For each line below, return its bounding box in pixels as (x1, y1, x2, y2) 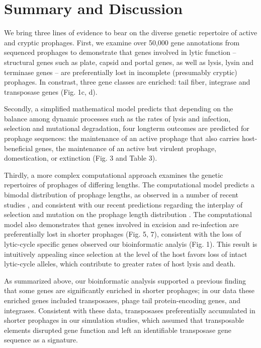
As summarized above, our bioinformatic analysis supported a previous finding (4, 275, 246, 286)
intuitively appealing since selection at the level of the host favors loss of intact (4, 248, 247, 259)
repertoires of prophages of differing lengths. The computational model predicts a (4, 179, 254, 190)
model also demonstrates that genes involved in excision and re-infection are (4, 219, 239, 229)
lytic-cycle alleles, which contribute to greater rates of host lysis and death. (4, 258, 236, 269)
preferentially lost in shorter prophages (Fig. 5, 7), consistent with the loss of (4, 229, 241, 239)
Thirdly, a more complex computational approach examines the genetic (4, 169, 223, 180)
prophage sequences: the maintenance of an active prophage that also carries (4, 133, 240, 144)
